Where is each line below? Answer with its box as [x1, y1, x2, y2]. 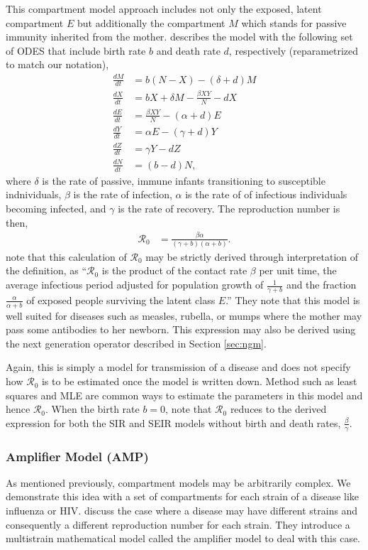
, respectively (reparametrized [228, 43, 359, 58]
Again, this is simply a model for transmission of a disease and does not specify [6, 360, 351, 374]
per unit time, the [259, 263, 337, 278]
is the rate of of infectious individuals [185, 187, 347, 202]
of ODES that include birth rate [6, 43, 146, 58]
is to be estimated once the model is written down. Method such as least [41, 374, 357, 389]
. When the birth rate [45, 401, 140, 416]
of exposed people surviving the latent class [26, 292, 216, 307]
